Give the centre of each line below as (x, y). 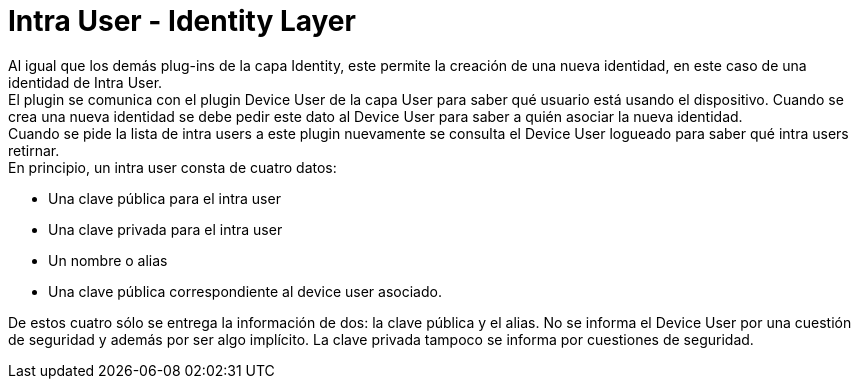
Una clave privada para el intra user (165, 229)
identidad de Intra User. (85, 82)
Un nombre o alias (108, 260)
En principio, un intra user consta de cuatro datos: (172, 167)
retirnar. (34, 150)
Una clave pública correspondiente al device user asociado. (245, 291)
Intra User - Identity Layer (182, 21)
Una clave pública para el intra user (164, 198)
